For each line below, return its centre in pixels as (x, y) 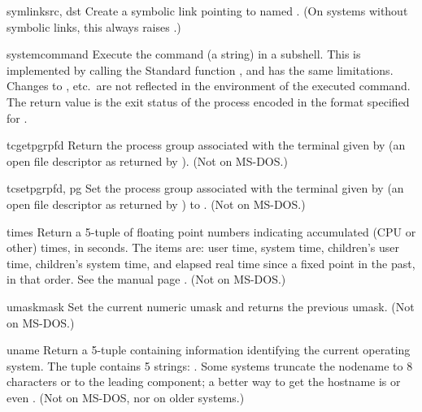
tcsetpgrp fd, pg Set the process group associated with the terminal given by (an (205, 188)
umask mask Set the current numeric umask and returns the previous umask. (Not (211, 306)
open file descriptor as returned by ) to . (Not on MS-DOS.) (156, 204)
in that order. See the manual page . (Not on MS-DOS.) (146, 279)
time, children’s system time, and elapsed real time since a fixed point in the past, (211, 263)
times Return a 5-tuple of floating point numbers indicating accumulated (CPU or (211, 231)
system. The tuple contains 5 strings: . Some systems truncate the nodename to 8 (210, 365)
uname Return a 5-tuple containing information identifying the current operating (209, 350)
